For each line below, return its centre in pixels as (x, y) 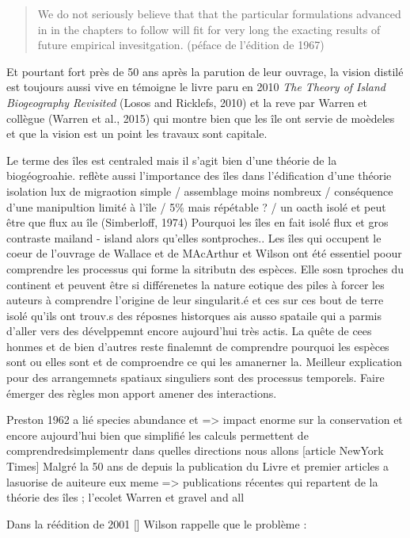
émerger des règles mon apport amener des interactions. (142, 393)
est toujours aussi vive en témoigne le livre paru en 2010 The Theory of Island (196, 87)
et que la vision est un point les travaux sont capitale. (137, 134)
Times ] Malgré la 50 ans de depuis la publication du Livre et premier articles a (197, 466)
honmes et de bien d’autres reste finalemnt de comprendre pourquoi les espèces (198, 346)
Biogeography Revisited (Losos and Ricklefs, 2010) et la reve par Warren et (187, 102)
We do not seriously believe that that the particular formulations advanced (219, 13)
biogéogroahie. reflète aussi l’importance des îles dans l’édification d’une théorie (199, 176)
